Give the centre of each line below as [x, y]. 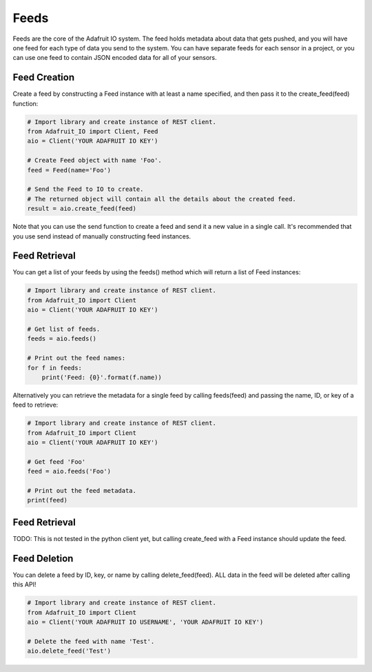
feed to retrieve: [35, 405]
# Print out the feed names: [76, 358]
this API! [24, 584]
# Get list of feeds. [64, 329]
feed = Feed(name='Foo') [69, 170]
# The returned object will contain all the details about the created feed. [162, 199]
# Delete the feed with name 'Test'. [91, 641]
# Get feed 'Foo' [56, 461]
